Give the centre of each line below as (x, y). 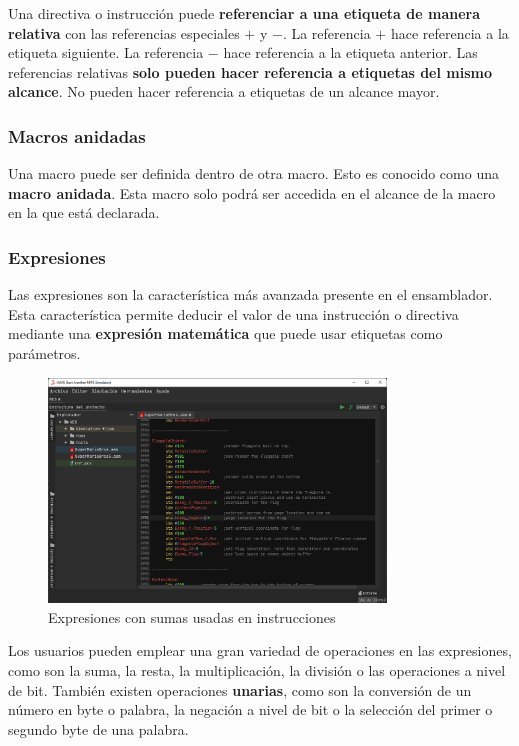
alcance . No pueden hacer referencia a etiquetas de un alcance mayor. (224, 91)
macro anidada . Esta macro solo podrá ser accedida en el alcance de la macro (252, 192)
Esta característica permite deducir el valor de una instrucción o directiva (233, 313)
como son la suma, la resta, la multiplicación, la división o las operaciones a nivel (257, 669)
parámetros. (44, 352)
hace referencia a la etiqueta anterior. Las (350, 52)
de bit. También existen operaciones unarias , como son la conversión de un (240, 689)
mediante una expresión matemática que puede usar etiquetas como (225, 333)
